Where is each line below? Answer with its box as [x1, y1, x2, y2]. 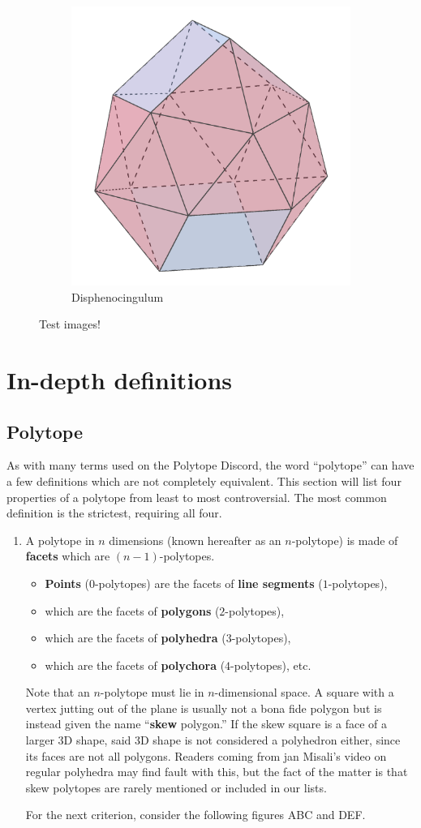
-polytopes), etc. [230, 656, 311, 673]
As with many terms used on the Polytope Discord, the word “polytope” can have [6, 457, 415, 474]
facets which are [25, 547, 110, 564]
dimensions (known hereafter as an [109, 531, 281, 548]
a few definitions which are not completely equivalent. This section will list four [6, 472, 402, 489]
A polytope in [25, 531, 95, 548]
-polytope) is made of [291, 531, 398, 548]
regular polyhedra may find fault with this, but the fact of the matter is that [25, 763, 408, 780]
